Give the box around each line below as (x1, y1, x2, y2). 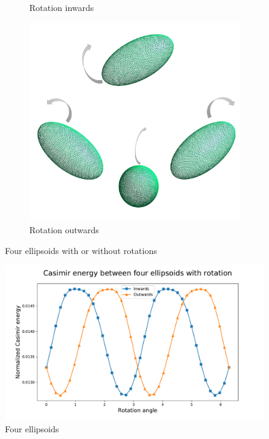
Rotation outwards (29, 223, 99, 236)
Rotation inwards (29, 1, 94, 13)
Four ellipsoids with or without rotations (5, 244, 157, 256)
